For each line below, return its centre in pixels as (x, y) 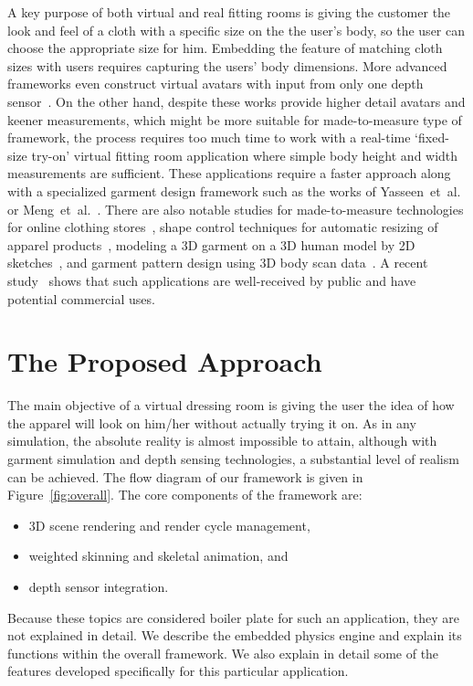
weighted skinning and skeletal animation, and (158, 556)
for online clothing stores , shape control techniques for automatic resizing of (223, 227)
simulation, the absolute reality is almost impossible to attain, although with (222, 441)
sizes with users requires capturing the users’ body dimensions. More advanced (227, 65)
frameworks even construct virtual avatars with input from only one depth (215, 84)
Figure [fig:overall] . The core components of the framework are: (185, 495)
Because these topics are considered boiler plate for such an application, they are (234, 617)
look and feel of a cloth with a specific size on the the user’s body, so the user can (236, 30)
